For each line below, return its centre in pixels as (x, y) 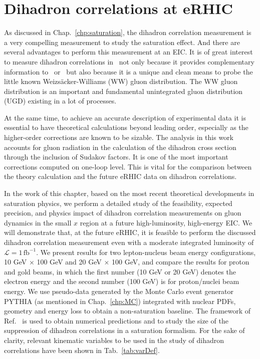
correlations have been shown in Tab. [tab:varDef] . (82, 350)
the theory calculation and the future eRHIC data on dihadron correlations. (120, 176)
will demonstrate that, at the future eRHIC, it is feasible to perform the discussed (130, 232)
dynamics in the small (38, 222)
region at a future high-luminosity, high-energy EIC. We (166, 222)
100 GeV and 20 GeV (69, 262)
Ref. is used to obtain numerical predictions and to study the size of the (116, 320)
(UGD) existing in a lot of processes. (60, 101)
